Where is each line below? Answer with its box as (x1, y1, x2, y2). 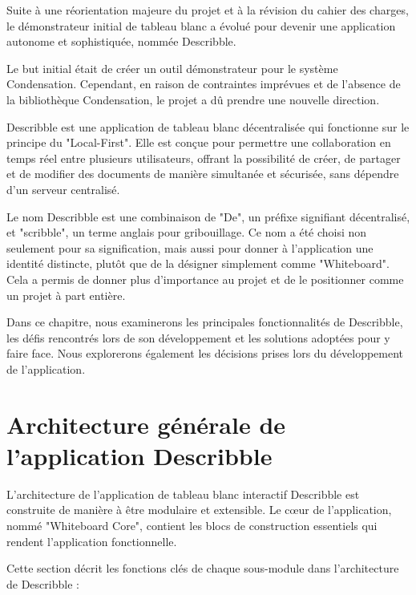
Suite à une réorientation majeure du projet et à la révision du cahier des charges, (6, 2, 409, 18)
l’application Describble (6, 439, 273, 472)
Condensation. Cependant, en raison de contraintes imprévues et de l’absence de (6, 75, 401, 92)
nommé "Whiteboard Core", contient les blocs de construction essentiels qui (6, 516, 378, 533)
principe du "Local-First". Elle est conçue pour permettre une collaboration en (6, 134, 391, 151)
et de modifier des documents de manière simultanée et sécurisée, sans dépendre (6, 165, 399, 182)
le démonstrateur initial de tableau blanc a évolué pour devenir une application (6, 17, 396, 34)
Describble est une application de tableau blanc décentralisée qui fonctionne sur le (6, 118, 410, 135)
